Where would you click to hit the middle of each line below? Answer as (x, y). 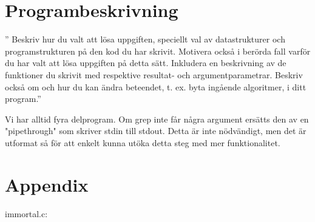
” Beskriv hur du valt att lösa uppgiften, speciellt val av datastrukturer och (145, 39)
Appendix (47, 184)
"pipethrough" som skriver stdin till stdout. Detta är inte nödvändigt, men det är (156, 131)
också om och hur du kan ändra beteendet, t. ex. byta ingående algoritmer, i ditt (156, 86)
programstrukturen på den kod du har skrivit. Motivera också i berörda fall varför (158, 51)
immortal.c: (26, 213)
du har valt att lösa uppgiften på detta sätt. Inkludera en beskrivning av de (146, 63)
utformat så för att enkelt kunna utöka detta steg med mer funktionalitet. (143, 142)
